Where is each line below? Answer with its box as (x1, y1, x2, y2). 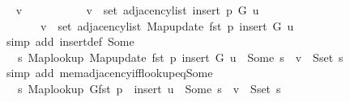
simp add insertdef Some (6, 33, 134, 50)
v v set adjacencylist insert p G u (15, 2, 259, 18)
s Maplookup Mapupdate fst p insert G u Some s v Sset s (17, 48, 344, 65)
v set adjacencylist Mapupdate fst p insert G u (40, 17, 294, 34)
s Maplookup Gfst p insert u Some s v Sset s (17, 80, 281, 96)
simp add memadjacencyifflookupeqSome (6, 64, 213, 81)
